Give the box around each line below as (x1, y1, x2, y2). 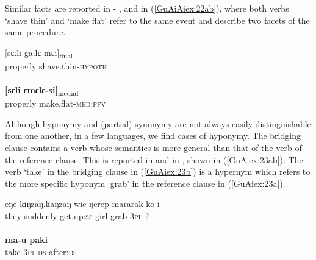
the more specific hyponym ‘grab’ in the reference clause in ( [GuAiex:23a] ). (5, 177, 285, 189)
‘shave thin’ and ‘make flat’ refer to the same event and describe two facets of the (5, 13, 310, 26)
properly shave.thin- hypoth (5, 59, 107, 72)
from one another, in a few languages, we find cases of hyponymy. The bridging (5, 129, 301, 142)
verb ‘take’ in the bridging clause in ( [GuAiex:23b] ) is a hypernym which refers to (5, 165, 311, 178)
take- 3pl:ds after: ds (5, 245, 77, 258)
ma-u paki (5, 233, 48, 246)
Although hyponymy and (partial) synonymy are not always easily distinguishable (5, 117, 311, 130)
